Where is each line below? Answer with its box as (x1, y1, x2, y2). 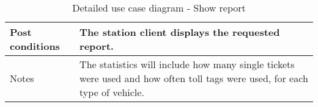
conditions (10, 39, 60, 53)
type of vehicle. (79, 85, 144, 99)
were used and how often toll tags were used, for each (79, 71, 308, 85)
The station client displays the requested (79, 25, 280, 39)
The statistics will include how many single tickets (79, 57, 295, 71)
